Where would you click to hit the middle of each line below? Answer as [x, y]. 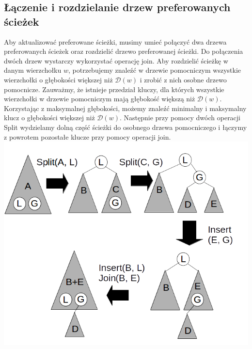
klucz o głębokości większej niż [49, 118]
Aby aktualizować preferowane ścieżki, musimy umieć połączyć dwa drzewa [115, 41]
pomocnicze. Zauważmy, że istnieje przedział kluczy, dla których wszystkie [114, 89]
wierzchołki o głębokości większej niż [58, 79]
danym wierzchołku [33, 70]
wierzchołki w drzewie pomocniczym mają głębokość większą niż [100, 99]
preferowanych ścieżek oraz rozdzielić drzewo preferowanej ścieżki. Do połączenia [124, 51]
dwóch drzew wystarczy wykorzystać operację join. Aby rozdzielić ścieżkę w [116, 60]
